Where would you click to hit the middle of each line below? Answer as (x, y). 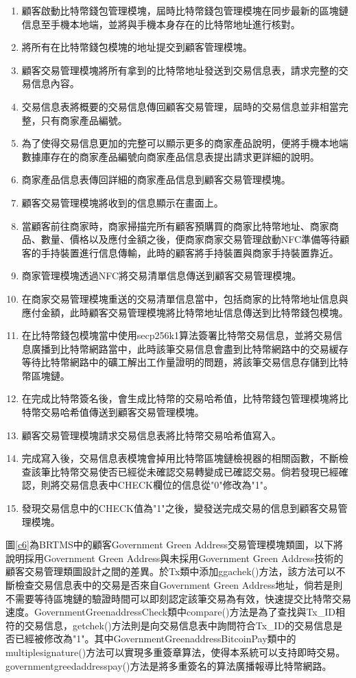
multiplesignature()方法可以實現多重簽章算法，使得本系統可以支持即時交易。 (176, 652)
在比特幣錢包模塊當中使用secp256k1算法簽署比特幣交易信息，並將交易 (177, 335)
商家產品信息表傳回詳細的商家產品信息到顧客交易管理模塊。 (156, 179)
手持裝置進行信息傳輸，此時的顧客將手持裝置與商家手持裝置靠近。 (190, 252)
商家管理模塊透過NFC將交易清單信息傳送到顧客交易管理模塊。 (162, 276)
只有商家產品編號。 (84, 120)
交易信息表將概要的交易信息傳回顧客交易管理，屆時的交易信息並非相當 (180, 106)
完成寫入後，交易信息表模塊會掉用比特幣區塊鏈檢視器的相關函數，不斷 (180, 458)
